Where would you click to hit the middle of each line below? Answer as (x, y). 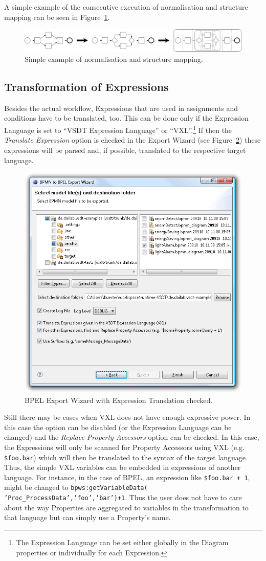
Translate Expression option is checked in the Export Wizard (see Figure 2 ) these (132, 140)
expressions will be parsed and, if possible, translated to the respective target (125, 150)
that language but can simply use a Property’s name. (87, 517)
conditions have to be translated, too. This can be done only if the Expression (126, 118)
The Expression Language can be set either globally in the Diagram (122, 542)
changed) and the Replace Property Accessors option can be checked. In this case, (132, 437)
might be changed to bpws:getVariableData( (76, 487)
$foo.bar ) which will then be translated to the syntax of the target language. (126, 457)
